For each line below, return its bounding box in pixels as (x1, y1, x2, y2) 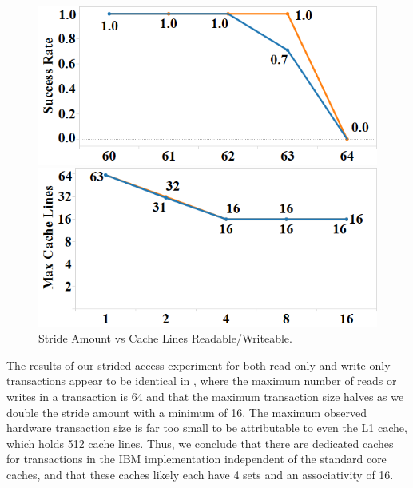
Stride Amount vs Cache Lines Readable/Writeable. (38, 330, 292, 347)
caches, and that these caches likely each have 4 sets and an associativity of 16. (6, 466, 394, 482)
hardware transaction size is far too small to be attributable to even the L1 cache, (6, 419, 407, 436)
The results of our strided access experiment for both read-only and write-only (6, 356, 391, 373)
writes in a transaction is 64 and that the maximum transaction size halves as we (6, 387, 404, 404)
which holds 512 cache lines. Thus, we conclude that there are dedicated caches (6, 434, 394, 451)
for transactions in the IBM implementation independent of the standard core (6, 450, 387, 467)
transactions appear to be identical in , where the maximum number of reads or (6, 372, 397, 389)
